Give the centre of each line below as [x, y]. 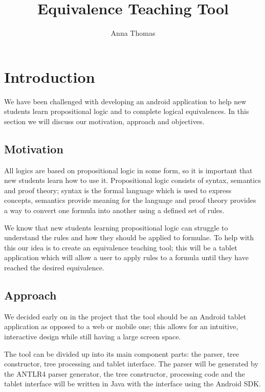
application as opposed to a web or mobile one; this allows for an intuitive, [121, 326]
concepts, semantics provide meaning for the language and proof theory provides [130, 200]
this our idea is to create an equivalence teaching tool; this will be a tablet [121, 247]
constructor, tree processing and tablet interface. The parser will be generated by [131, 364]
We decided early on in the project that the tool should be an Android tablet [125, 316]
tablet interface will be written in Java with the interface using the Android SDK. [132, 384]
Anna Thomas [133, 33]
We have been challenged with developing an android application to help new [125, 101]
